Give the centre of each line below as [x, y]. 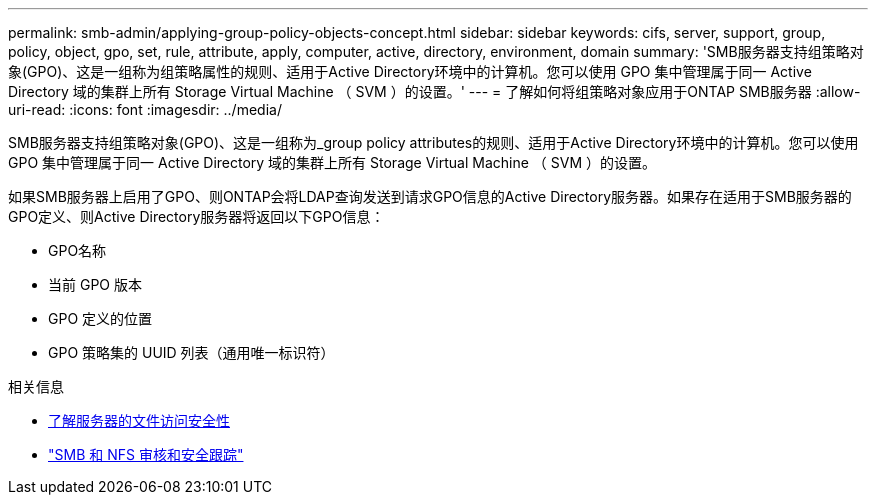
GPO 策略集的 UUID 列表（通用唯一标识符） [191, 352]
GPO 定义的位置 [100, 318]
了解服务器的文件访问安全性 [139, 420]
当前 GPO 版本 [95, 284]
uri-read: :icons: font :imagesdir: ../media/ [145, 109]
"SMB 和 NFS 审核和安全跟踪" [146, 454]
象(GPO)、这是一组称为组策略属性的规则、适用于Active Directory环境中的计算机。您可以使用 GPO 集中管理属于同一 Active [410, 71]
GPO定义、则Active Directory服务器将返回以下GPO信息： [196, 216]
